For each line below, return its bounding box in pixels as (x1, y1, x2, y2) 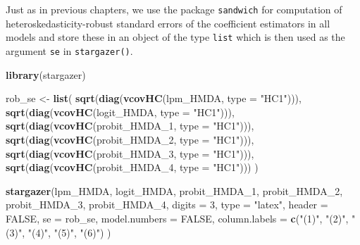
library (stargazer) (6, 67, 86, 82)
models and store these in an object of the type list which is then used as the (6, 30, 345, 44)
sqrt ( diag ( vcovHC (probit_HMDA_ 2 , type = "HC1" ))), (6, 132, 254, 146)
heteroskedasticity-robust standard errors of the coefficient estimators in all (6, 15, 330, 30)
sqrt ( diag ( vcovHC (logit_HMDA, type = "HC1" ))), (6, 104, 235, 119)
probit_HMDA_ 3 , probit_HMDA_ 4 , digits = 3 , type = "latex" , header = (6, 197, 328, 212)
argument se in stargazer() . (6, 43, 133, 58)
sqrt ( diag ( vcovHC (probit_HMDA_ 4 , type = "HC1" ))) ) (6, 160, 259, 175)
